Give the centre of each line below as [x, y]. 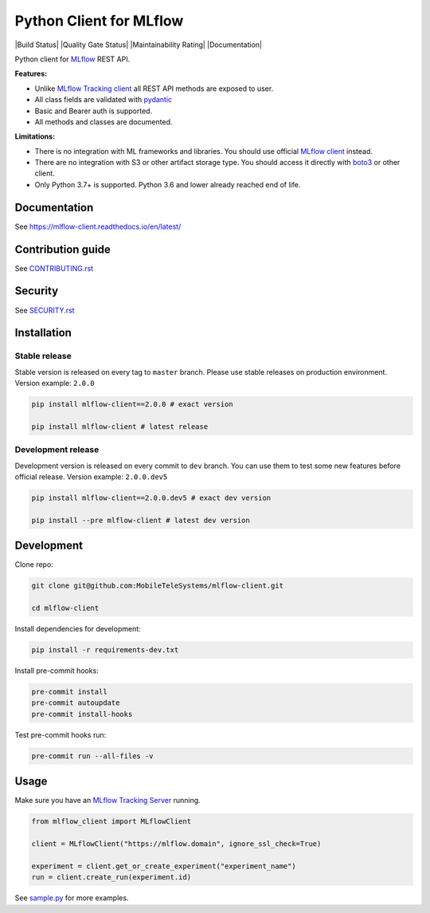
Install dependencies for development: [78, 629]
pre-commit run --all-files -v [93, 756]
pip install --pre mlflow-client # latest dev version [141, 520]
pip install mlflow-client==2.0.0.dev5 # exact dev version [151, 498]
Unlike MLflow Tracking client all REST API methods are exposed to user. [154, 89]
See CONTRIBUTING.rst [54, 268]
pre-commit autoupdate [76, 703]
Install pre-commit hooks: [57, 671]
